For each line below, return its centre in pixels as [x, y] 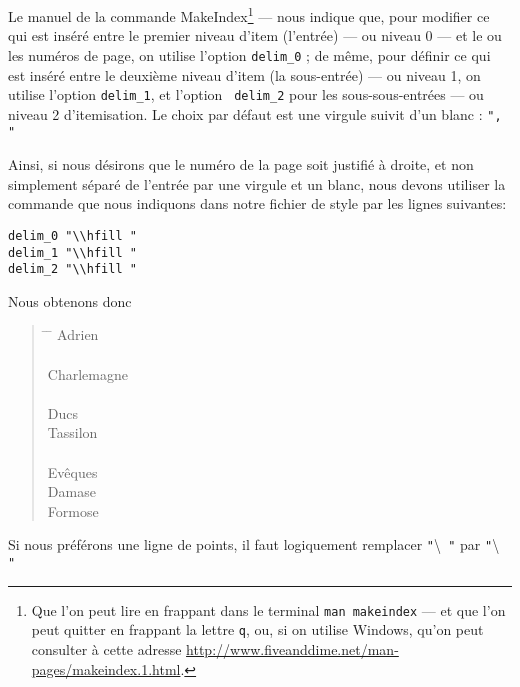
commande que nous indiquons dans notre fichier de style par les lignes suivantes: [257, 203]
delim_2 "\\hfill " [72, 269]
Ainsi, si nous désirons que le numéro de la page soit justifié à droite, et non [241, 164]
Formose [73, 510]
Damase [71, 491]
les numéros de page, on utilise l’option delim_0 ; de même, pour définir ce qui [249, 54]
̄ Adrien [73, 334]
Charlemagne [87, 373]
